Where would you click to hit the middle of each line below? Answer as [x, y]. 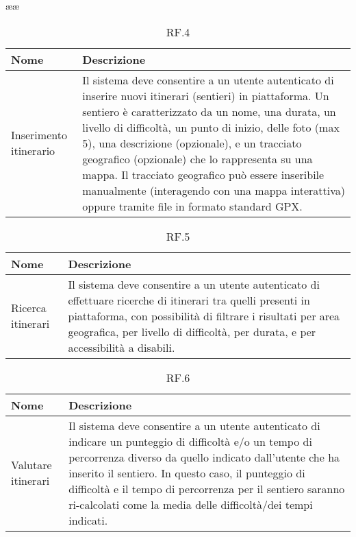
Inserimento [39, 135]
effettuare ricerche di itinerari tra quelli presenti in [189, 300]
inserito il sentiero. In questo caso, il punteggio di [187, 473]
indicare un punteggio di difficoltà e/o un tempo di [190, 441]
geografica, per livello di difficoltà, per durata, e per [192, 331]
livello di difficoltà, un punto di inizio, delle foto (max [211, 127]
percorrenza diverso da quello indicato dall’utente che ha [204, 457]
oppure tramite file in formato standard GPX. [192, 206]
